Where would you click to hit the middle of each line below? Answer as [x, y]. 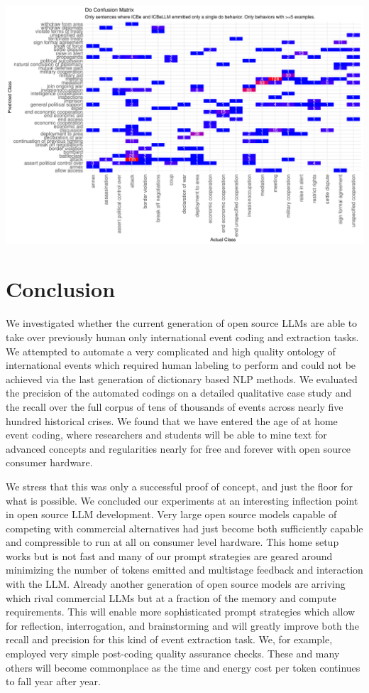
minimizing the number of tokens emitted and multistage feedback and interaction [184, 570]
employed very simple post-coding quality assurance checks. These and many [173, 654]
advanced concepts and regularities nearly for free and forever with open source [178, 448]
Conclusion [61, 289]
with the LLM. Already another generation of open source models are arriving [176, 584]
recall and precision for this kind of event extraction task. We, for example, [169, 639]
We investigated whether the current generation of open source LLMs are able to [182, 323]
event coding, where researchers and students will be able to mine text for [166, 435]
